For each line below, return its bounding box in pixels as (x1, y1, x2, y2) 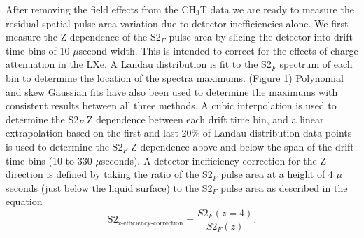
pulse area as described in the (220, 180, 348, 195)
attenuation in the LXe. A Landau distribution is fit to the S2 (6, 57, 272, 71)
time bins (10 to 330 (6, 153, 92, 167)
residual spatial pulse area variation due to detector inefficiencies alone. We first (6, 15, 349, 30)
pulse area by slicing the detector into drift (169, 29, 353, 44)
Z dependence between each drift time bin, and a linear (87, 111, 324, 126)
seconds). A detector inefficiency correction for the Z (101, 153, 326, 167)
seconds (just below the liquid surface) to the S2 (6, 180, 213, 195)
